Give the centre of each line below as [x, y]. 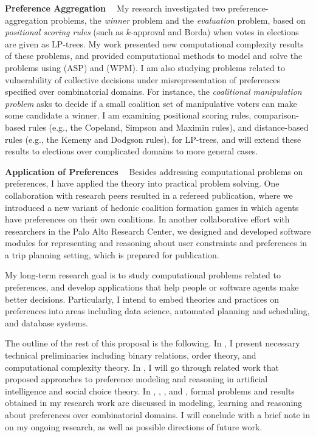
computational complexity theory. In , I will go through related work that [142, 367]
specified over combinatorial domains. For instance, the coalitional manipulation [153, 91]
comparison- [276, 115]
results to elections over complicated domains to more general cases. [132, 151]
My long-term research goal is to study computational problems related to [143, 275]
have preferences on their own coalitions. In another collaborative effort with [147, 219]
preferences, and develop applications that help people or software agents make [152, 287]
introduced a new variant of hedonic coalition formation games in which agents [152, 207]
